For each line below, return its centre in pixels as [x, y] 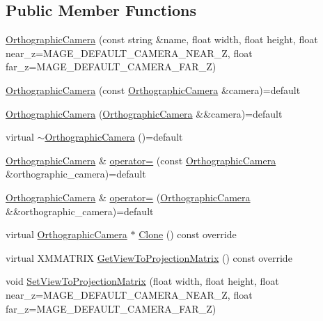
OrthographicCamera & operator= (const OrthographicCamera [141, 160]
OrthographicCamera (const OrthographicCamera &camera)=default [153, 89]
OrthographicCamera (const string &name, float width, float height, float [162, 39]
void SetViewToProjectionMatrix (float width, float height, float [142, 281]
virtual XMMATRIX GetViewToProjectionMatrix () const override [149, 257]
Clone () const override [188, 234]
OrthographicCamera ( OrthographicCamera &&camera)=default [144, 113]
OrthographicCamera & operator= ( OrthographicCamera [128, 197]
